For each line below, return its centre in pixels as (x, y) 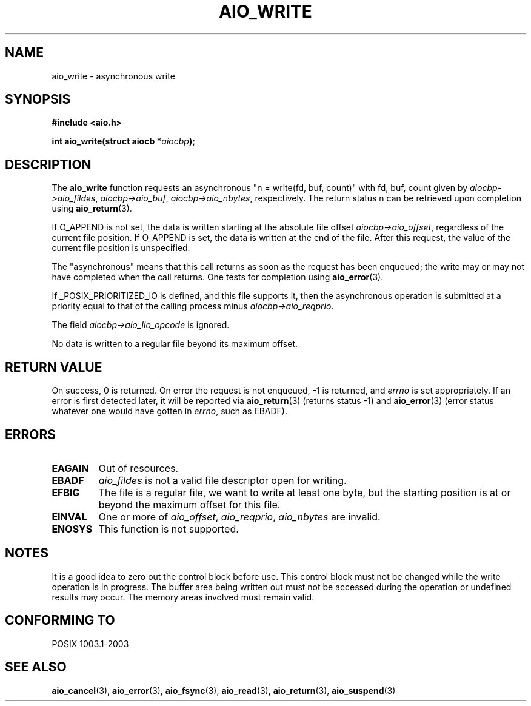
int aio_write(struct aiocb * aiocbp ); (123, 141)
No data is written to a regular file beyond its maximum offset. (175, 344)
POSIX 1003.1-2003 (90, 644)
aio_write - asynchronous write (113, 76)
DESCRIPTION (48, 164)
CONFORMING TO (60, 620)
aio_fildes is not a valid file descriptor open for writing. (222, 480)
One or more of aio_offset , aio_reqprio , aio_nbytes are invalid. (239, 516)
